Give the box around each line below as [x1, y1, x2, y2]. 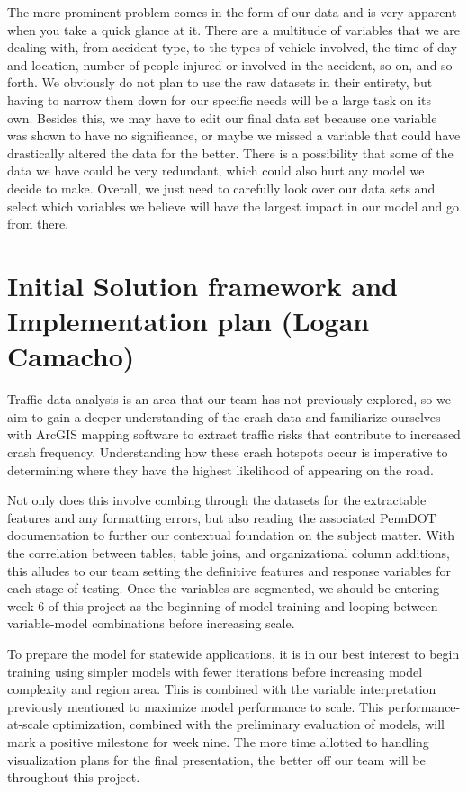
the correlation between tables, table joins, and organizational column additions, [7, 543, 450, 562]
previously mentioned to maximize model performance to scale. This [7, 697, 384, 715]
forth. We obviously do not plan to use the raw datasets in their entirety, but [7, 73, 433, 92]
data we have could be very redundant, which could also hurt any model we [7, 161, 425, 180]
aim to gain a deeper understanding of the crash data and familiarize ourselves [7, 407, 441, 426]
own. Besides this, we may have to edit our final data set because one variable [7, 108, 437, 127]
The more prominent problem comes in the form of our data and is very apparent [7, 3, 457, 21]
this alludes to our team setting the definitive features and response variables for [7, 561, 452, 580]
